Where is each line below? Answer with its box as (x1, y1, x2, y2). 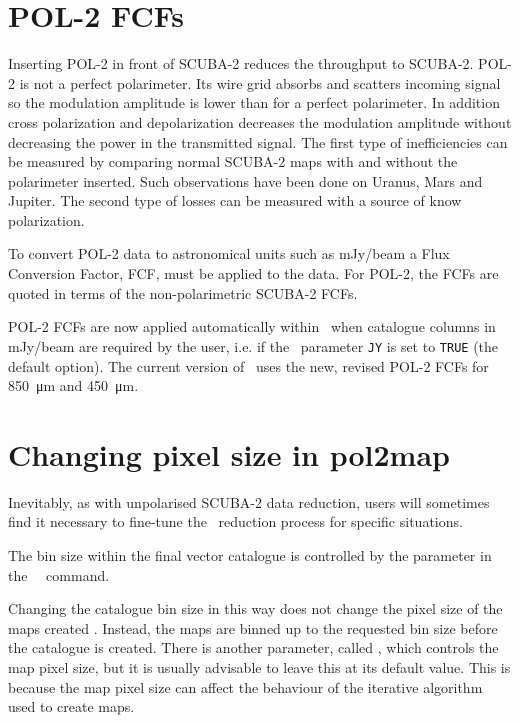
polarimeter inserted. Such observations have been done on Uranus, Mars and (8, 170, 483, 191)
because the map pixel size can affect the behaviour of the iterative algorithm (8, 676, 483, 697)
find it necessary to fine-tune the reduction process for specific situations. (8, 511, 463, 532)
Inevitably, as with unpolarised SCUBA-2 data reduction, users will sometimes (8, 491, 490, 512)
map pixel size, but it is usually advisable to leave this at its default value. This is (8, 656, 511, 677)
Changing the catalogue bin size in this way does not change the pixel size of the (8, 598, 503, 619)
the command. (8, 564, 110, 585)
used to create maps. (8, 696, 135, 717)
